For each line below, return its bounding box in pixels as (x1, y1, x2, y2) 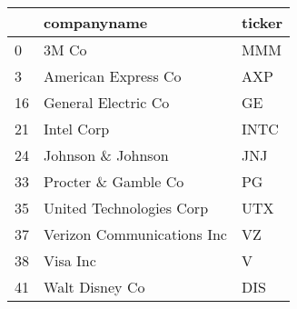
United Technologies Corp (44, 197, 209, 218)
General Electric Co (44, 92, 170, 113)
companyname (44, 12, 148, 33)
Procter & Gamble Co (44, 171, 184, 192)
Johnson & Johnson (44, 145, 169, 165)
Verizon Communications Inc (44, 224, 227, 244)
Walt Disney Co (44, 276, 145, 297)
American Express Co (44, 65, 182, 86)
